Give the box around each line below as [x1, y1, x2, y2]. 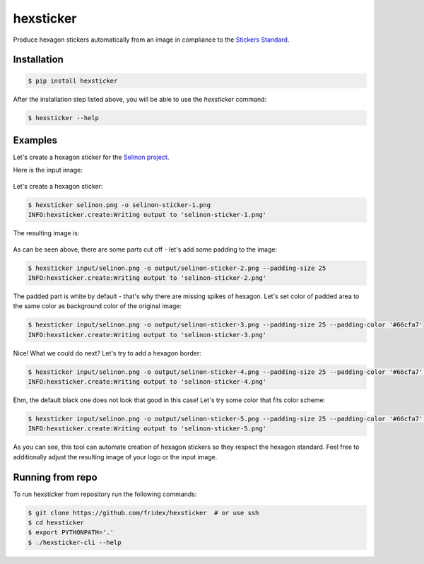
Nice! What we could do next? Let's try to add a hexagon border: [13, 348, 201, 357]
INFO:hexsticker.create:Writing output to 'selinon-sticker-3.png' [28, 331, 267, 339]
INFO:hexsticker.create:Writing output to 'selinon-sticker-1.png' [28, 211, 267, 219]
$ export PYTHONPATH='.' [28, 529, 114, 536]
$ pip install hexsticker [28, 76, 118, 85]
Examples [13, 134, 58, 146]
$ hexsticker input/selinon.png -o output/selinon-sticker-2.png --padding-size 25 [28, 264, 326, 272]
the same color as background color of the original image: [13, 302, 182, 310]
